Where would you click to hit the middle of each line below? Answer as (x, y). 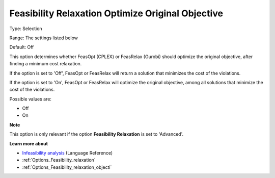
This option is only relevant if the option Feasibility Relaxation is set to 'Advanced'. (96, 134)
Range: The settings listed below (44, 38)
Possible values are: (31, 99)
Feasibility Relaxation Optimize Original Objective (116, 13)
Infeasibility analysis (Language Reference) (67, 153)
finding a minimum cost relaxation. (46, 64)
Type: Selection (26, 29)
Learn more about (29, 143)
